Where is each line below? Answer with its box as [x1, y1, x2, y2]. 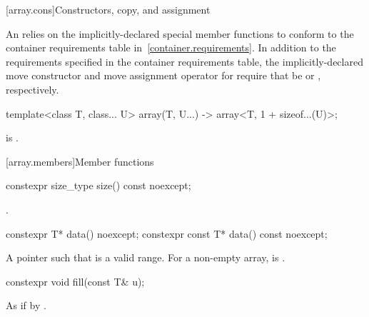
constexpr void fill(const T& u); [6, 273, 145, 288]
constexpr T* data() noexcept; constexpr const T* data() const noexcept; [6, 226, 328, 241]
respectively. [6, 81, 59, 96]
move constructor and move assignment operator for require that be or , [6, 68, 321, 83]
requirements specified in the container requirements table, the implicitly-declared [6, 54, 363, 69]
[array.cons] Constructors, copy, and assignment [6, 2, 211, 16]
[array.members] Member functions [6, 154, 154, 168]
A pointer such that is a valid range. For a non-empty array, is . [6, 250, 285, 265]
